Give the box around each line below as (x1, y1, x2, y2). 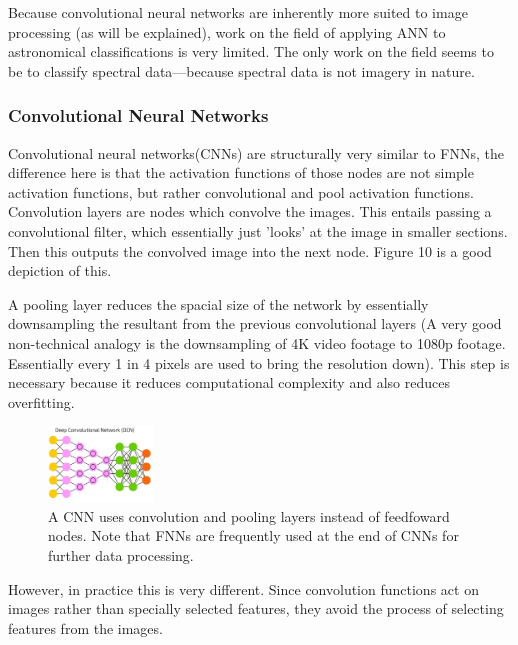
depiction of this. (8, 260, 112, 281)
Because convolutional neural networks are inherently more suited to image (8, 2, 468, 22)
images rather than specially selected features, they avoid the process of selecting (8, 598, 504, 619)
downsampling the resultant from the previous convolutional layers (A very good (8, 313, 502, 334)
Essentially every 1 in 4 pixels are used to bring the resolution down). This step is (8, 352, 510, 373)
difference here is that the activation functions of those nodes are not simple (8, 162, 474, 183)
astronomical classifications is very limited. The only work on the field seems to (8, 41, 494, 62)
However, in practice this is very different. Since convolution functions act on (8, 578, 479, 599)
